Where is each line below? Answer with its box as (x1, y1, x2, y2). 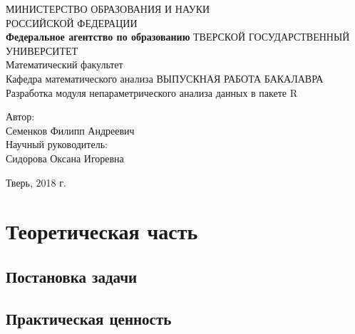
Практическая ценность (6, 307, 172, 329)
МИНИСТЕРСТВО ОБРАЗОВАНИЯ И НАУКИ (6, 1, 210, 16)
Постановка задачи (6, 265, 138, 287)
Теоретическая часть (6, 216, 198, 246)
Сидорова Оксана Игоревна (6, 150, 124, 165)
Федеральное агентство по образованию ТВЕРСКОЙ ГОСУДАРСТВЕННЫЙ (6, 29, 350, 44)
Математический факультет (6, 57, 123, 72)
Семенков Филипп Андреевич (6, 122, 135, 137)
